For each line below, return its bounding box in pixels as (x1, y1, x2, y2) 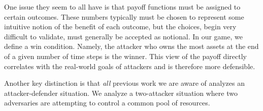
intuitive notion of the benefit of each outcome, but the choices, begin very (4, 21, 237, 32)
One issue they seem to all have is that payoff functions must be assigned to (4, 2, 241, 12)
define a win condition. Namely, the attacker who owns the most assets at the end (4, 41, 259, 51)
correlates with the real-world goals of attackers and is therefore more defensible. (4, 61, 255, 71)
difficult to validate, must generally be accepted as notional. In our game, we (4, 31, 243, 41)
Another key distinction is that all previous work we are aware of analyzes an (4, 78, 245, 88)
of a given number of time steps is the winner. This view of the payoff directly (4, 50, 247, 61)
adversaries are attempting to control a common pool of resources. (4, 97, 210, 108)
